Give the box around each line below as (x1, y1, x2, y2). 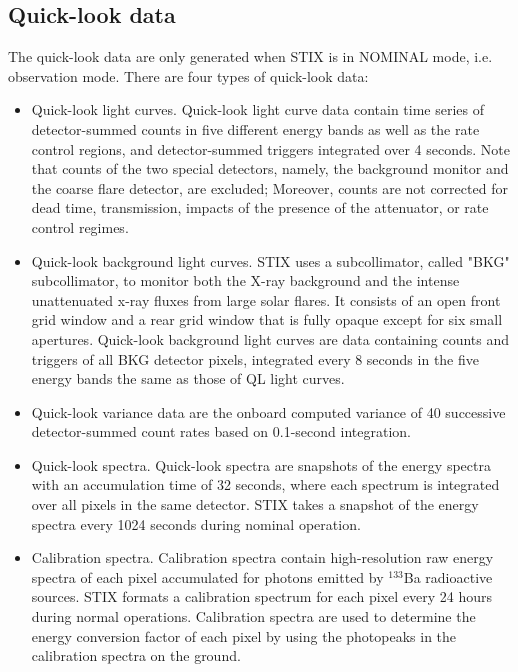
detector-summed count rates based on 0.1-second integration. (31, 421, 411, 442)
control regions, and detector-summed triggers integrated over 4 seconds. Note (31, 138, 510, 159)
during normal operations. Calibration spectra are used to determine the (31, 606, 476, 627)
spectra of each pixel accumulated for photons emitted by (31, 566, 384, 587)
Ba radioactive (403, 566, 493, 587)
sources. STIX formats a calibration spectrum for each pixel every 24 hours (31, 586, 493, 607)
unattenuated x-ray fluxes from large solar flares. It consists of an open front (31, 289, 501, 310)
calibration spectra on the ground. (31, 645, 241, 666)
